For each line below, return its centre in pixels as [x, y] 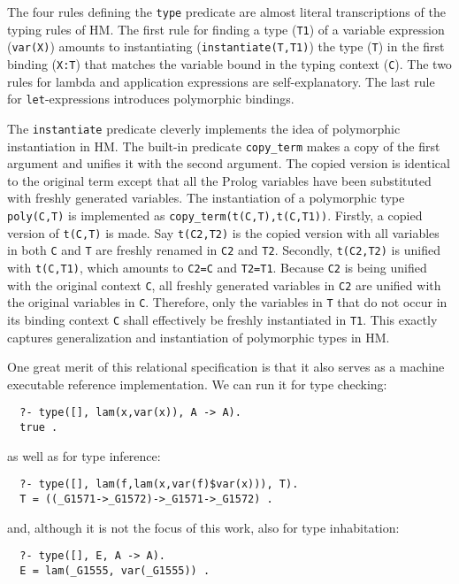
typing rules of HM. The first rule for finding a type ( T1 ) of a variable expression [226, 29]
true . [39, 427]
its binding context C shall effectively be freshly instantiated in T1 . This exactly [222, 319]
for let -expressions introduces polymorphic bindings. [151, 99]
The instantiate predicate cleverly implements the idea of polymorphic [204, 128]
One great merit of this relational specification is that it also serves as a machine [226, 367]
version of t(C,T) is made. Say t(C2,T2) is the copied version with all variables [223, 232]
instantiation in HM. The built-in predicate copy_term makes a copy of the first [224, 146]
